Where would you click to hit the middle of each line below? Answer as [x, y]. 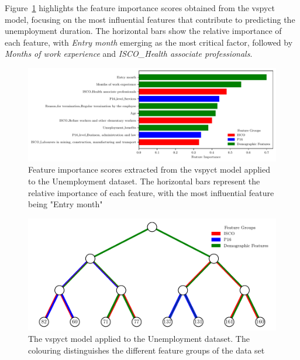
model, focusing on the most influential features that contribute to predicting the [150, 19]
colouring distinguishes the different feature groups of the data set [146, 350]
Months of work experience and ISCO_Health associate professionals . [129, 54]
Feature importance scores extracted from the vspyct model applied [149, 169]
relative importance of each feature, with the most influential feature [151, 192]
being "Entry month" [65, 204]
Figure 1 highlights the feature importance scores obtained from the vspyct [140, 8]
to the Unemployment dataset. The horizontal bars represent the [144, 181]
